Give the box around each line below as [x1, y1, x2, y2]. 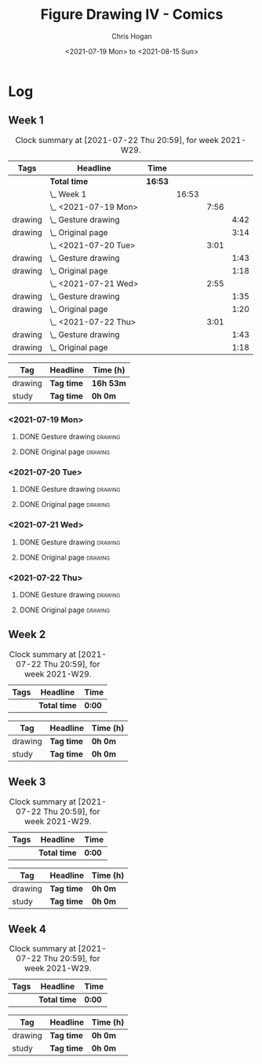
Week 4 [8, 922, 47, 936]
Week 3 [8, 776, 46, 789]
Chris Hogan [111, 31, 153, 41]
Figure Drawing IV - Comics [40, 6, 224, 24]
